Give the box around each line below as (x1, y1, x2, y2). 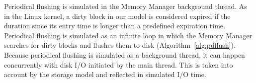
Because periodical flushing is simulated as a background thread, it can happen (4, 49, 245, 60)
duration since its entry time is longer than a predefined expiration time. (4, 20, 225, 31)
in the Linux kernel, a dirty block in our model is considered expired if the (4, 10, 231, 21)
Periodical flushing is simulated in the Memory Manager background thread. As (4, 1, 247, 11)
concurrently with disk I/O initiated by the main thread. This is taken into (4, 59, 233, 70)
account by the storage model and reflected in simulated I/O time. (4, 69, 206, 80)
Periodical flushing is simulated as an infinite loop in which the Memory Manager (4, 30, 253, 40)
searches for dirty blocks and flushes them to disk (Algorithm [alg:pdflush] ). (4, 40, 236, 50)
